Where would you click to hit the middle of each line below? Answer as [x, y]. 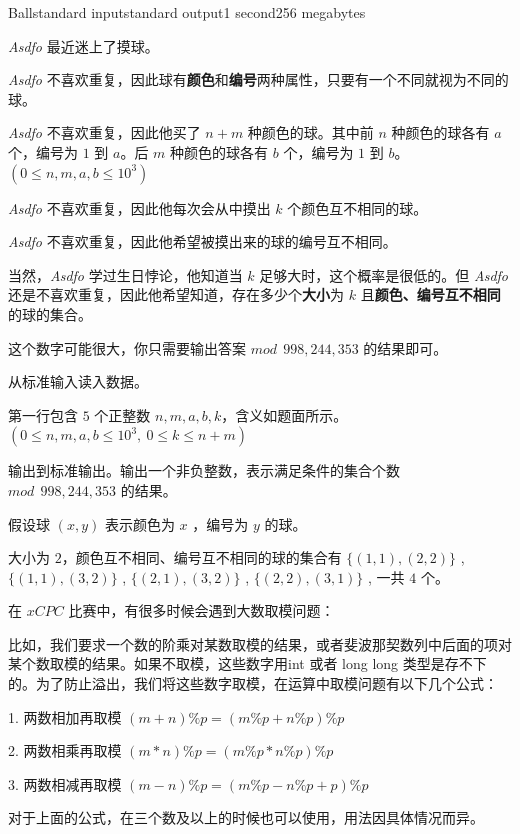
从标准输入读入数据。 [78, 381]
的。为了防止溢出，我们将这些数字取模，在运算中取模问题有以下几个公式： [253, 683]
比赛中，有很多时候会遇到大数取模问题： [201, 610]
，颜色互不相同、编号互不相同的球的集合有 [201, 557]
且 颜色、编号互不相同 [430, 294]
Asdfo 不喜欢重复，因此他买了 [104, 132]
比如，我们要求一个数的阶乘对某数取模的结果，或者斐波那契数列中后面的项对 [260, 643]
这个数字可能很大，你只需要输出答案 [127, 347]
